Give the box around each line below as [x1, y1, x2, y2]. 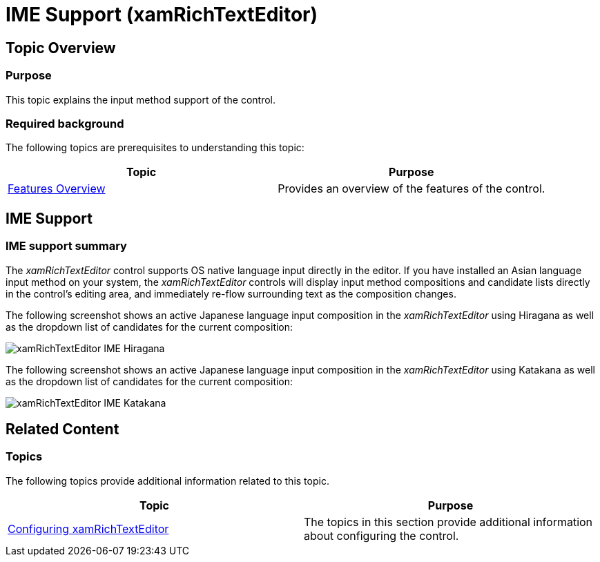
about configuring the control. [304, 528, 459, 543]
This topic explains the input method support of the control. [6, 93, 276, 106]
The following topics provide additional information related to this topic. [6, 474, 329, 487]
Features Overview [8, 182, 106, 196]
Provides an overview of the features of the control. [278, 182, 545, 196]
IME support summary [6, 239, 127, 253]
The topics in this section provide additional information [304, 514, 593, 529]
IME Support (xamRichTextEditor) [6, 3, 318, 26]
